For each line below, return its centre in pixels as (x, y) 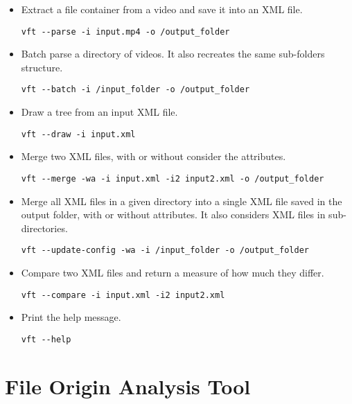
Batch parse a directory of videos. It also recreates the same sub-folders (173, 54)
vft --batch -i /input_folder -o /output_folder (135, 90)
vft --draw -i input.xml (78, 134)
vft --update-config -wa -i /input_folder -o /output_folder (165, 251)
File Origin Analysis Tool (128, 386)
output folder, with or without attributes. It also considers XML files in (173, 214)
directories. (44, 228)
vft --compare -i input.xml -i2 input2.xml (123, 295)
